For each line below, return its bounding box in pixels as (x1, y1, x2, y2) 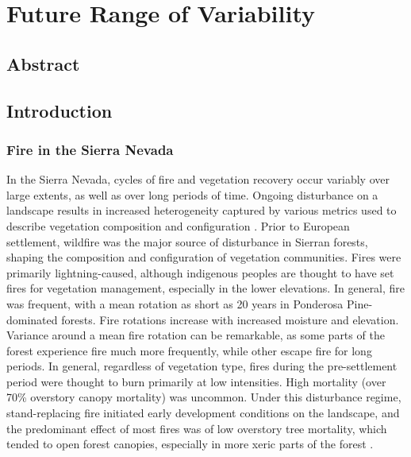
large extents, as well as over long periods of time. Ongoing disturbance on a (6, 186, 378, 203)
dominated (6, 311, 58, 327)
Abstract (6, 51, 80, 76)
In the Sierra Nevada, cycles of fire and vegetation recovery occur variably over (6, 171, 390, 188)
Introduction (6, 98, 113, 122)
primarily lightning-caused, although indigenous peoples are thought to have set (6, 264, 394, 281)
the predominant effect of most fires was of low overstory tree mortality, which (6, 420, 387, 436)
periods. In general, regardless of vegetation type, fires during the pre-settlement (6, 358, 398, 374)
